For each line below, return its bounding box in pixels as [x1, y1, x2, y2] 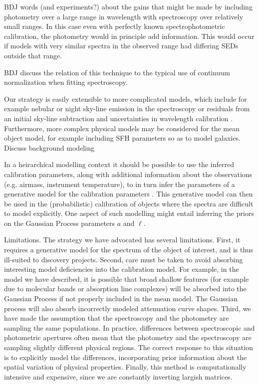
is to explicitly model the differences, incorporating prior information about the [4, 352, 247, 362]
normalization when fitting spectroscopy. [4, 77, 128, 87]
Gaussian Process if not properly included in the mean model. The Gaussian [4, 293, 238, 304]
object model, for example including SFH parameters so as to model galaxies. [4, 133, 241, 143]
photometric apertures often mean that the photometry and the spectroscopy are [4, 332, 252, 343]
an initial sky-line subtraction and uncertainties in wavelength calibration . [4, 113, 233, 123]
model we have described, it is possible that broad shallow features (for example [4, 273, 249, 284]
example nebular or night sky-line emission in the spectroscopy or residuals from [4, 103, 250, 114]
